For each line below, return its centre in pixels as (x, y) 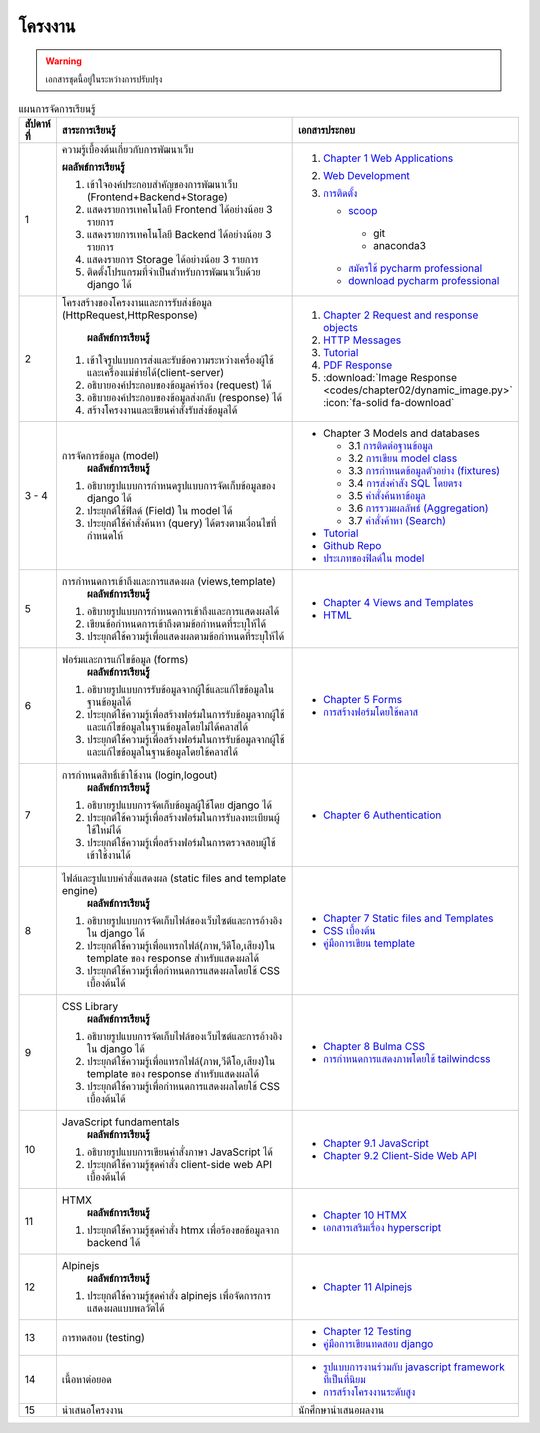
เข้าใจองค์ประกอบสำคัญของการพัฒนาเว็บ (162, 184)
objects (341, 327)
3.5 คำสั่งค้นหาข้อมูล (387, 495)
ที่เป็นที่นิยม (344, 1379)
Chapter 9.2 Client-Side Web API (400, 1155)
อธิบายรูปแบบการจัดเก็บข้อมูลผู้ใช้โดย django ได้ (179, 805)
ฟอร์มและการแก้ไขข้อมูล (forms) (125, 659)
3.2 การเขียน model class (403, 458)
